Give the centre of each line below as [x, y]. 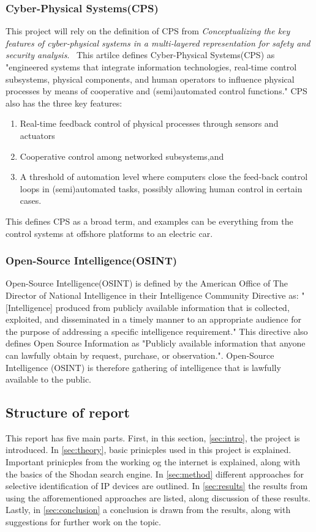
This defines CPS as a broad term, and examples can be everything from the [149, 221]
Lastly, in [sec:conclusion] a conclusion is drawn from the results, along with [148, 510]
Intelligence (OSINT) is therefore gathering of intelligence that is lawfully [143, 367]
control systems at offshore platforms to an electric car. [109, 233]
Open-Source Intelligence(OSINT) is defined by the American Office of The [147, 283]
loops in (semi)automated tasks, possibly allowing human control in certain [161, 188]
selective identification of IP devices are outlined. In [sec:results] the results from [157, 486]
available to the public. [49, 379]
